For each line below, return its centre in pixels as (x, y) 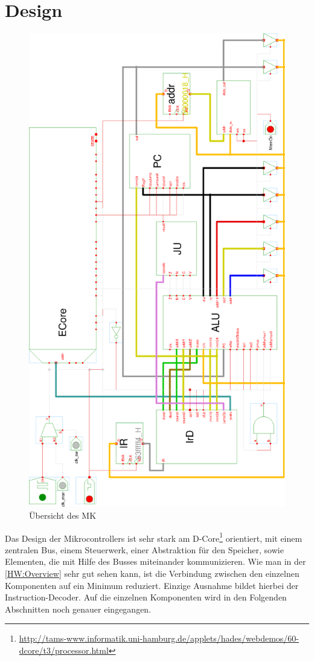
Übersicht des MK (63, 515)
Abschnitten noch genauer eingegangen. (78, 609)
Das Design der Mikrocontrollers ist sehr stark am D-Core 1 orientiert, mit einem (154, 537)
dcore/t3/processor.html (64, 650)
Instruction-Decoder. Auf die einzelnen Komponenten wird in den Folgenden (146, 597)
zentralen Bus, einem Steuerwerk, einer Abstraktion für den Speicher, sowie (144, 549)
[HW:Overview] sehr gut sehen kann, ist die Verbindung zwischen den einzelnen (152, 574)
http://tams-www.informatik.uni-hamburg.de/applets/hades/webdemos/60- (159, 638)
